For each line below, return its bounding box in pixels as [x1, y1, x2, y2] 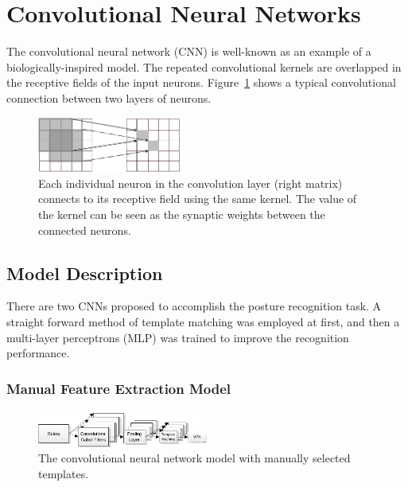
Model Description [6, 260, 163, 285]
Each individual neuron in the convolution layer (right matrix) [38, 174, 343, 191]
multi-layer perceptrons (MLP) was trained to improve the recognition [6, 329, 349, 345]
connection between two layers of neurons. [6, 89, 212, 106]
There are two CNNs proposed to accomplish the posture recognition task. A [6, 298, 382, 314]
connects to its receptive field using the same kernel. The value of [38, 190, 357, 207]
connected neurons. [38, 221, 131, 238]
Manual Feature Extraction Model [6, 378, 231, 398]
